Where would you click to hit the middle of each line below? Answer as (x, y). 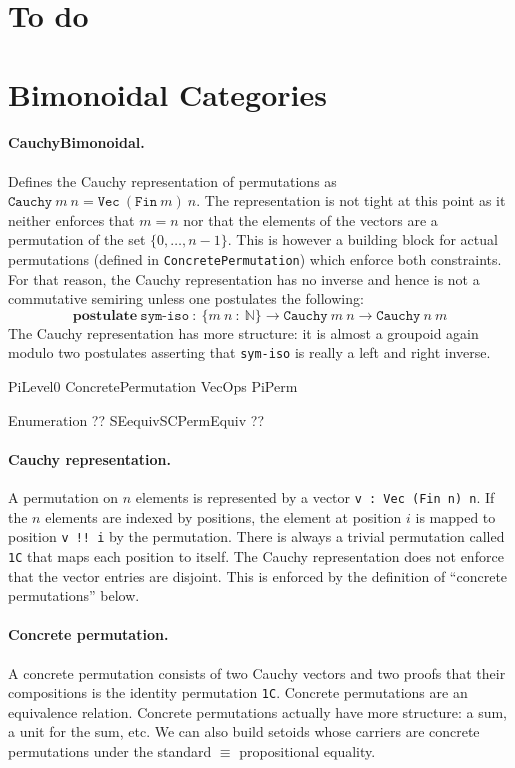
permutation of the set (77, 239)
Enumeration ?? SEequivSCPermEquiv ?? (136, 419)
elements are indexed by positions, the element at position (223, 516)
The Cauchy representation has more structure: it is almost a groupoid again (243, 332)
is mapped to (455, 516)
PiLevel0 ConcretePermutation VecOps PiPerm (153, 386)
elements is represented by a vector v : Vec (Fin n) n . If (315, 497)
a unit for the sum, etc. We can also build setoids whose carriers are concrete (244, 731)
